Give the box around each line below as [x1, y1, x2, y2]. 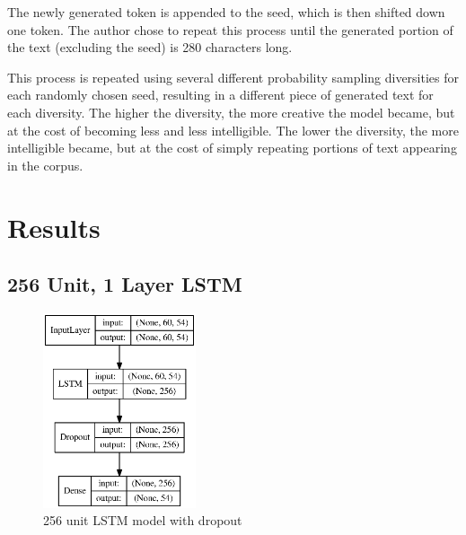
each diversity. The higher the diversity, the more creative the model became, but [7, 102, 455, 121]
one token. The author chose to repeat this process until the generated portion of [7, 20, 453, 39]
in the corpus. [7, 155, 84, 174]
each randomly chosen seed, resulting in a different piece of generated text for [7, 85, 434, 104]
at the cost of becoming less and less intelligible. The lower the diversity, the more [7, 120, 459, 139]
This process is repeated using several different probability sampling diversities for [7, 67, 460, 86]
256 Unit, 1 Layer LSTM [7, 270, 242, 298]
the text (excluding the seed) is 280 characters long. [7, 38, 293, 57]
